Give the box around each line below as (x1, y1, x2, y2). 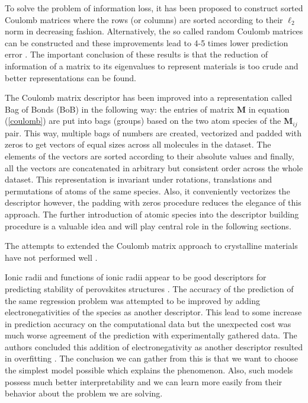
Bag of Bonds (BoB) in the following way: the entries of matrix (5, 103, 235, 115)
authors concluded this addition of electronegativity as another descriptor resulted (5, 340, 303, 353)
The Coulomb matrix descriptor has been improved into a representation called (5, 91, 293, 104)
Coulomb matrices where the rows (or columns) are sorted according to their (5, 13, 283, 25)
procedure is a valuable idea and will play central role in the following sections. (5, 219, 291, 232)
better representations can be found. (5, 71, 136, 84)
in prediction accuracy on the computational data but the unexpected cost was (5, 317, 291, 330)
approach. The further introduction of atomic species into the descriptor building (5, 207, 299, 220)
